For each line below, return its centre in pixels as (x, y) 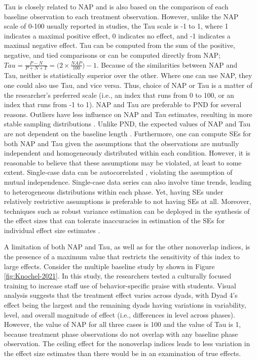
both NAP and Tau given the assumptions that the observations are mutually (122, 143)
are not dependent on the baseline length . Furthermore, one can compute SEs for (128, 133)
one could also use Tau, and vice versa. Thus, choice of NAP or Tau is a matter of (128, 85)
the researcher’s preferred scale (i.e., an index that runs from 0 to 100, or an (119, 95)
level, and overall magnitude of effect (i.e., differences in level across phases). (120, 314)
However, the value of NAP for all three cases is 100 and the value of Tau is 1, (123, 324)
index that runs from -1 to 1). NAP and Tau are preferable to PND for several (123, 104)
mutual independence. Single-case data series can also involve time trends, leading (128, 181)
